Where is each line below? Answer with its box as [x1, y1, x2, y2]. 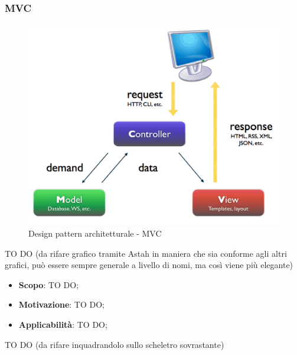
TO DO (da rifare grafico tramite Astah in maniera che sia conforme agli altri [5, 247, 287, 259]
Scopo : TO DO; [18, 278, 79, 291]
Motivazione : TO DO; [18, 298, 105, 311]
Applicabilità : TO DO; [18, 318, 107, 330]
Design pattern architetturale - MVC [28, 227, 162, 239]
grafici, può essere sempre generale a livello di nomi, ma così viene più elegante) [5, 259, 293, 271]
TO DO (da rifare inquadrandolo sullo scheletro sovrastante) [5, 338, 224, 350]
